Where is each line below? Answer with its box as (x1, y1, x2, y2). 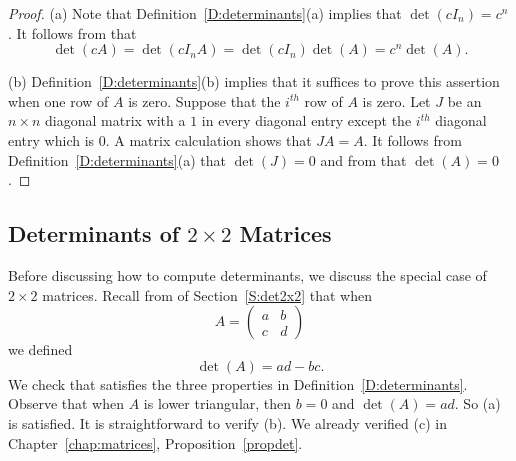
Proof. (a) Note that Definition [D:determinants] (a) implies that (8, 3, 402, 23)
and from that (320, 149, 407, 170)
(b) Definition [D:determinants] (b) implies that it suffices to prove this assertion (8, 71, 500, 92)
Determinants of (8, 218, 180, 249)
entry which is (8, 129, 95, 150)
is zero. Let (362, 90, 431, 111)
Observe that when (8, 393, 125, 414)
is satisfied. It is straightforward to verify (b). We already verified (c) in (8, 412, 447, 433)
